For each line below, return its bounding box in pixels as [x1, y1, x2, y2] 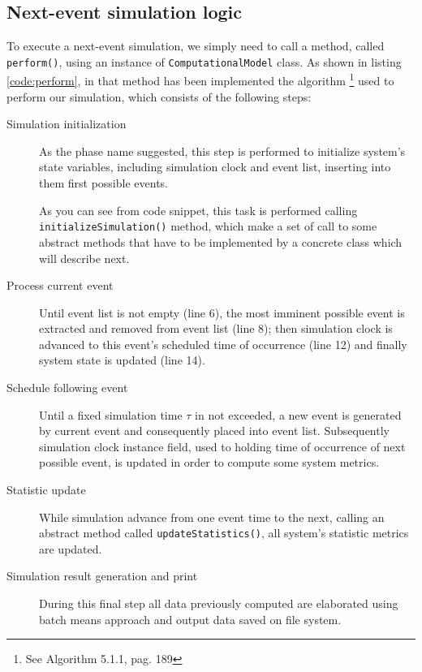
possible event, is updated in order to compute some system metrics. [39, 454, 380, 471]
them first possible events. [39, 174, 168, 192]
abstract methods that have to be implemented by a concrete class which [39, 233, 403, 250]
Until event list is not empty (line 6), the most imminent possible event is [39, 304, 405, 321]
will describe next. [39, 249, 130, 266]
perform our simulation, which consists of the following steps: [6, 88, 312, 105]
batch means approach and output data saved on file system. [39, 610, 342, 627]
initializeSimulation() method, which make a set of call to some [39, 218, 377, 235]
